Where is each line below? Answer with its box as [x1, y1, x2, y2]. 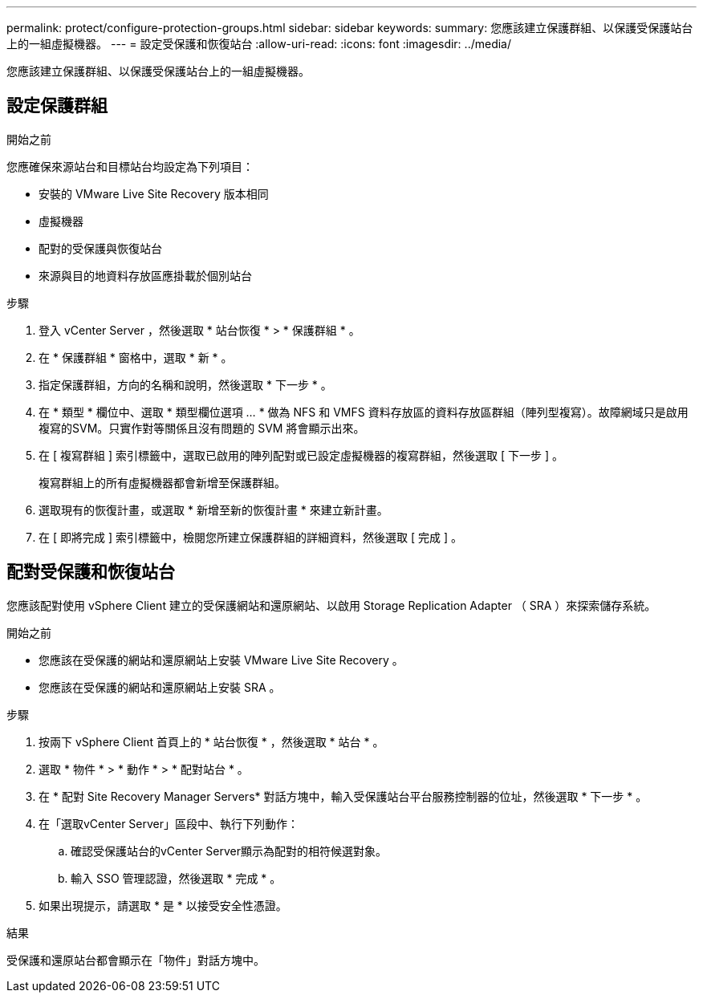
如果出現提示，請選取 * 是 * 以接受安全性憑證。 [39, 898, 287, 912]
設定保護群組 [6, 95, 108, 116]
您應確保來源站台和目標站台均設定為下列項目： [6, 159, 254, 173]
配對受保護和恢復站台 [6, 562, 175, 583]
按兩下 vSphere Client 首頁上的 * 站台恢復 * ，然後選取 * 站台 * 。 [39, 734, 384, 749]
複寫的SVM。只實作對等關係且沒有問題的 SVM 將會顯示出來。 [39, 420, 365, 435]
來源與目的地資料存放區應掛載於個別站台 [39, 268, 252, 282]
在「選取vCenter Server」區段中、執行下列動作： [39, 816, 299, 830]
